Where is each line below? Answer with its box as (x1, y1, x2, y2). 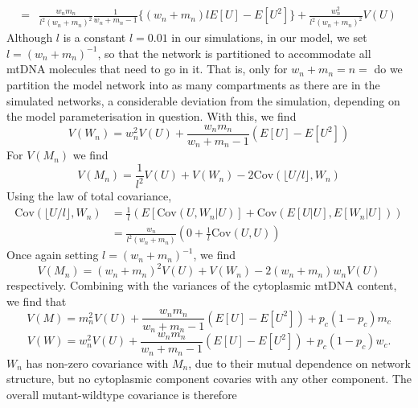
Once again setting (6, 246, 99, 263)
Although (6, 29, 53, 46)
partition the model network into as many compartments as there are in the (6, 76, 380, 93)
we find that (6, 292, 67, 309)
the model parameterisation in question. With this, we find (6, 108, 297, 125)
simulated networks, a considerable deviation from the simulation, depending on (6, 92, 400, 109)
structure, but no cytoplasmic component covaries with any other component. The (6, 370, 412, 387)
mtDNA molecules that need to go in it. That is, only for (6, 60, 288, 77)
